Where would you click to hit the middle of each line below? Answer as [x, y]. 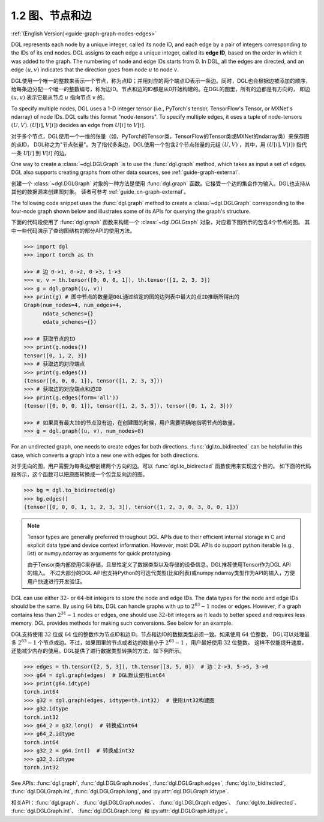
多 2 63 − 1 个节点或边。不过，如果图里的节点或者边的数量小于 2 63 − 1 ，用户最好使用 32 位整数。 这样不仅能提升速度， [159, 642]
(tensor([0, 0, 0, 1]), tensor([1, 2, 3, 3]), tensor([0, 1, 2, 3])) [128, 406]
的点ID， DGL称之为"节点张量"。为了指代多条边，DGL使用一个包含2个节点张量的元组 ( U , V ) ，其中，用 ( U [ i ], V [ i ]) [153, 144]
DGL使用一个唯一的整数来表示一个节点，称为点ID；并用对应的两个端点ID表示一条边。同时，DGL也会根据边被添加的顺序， [161, 80]
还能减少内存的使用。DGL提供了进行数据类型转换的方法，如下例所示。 [98, 651]
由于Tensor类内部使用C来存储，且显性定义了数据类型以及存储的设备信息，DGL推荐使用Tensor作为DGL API [159, 564]
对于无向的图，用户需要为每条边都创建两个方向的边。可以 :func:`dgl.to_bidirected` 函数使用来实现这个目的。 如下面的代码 [161, 466]
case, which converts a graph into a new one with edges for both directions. [105, 455]
